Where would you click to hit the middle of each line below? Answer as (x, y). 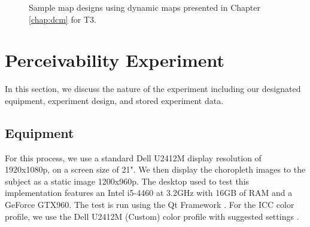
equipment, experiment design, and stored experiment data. (114, 100)
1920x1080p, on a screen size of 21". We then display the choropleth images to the (155, 169)
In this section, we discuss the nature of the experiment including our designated (153, 89)
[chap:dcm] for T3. (63, 19)
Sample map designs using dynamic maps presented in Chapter (145, 7)
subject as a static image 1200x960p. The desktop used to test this (127, 181)
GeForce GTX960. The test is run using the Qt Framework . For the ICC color (150, 205)
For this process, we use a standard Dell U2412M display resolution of (133, 157)
